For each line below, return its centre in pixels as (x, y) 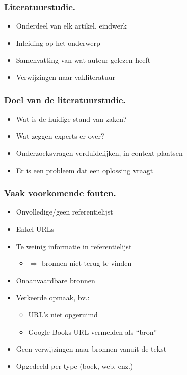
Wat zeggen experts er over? (60, 136)
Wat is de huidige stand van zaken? (71, 118)
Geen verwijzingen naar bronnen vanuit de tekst (91, 349)
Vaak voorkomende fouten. (60, 193)
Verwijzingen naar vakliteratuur (66, 77)
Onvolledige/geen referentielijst (64, 212)
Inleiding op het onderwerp (58, 43)
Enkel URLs (35, 229)
